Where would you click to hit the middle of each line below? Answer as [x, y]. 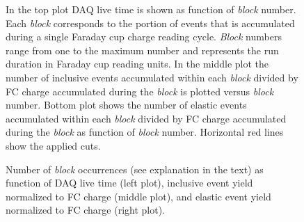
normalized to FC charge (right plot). [85, 210]
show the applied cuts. [53, 145]
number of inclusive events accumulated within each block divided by [152, 77]
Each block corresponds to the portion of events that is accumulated [150, 23]
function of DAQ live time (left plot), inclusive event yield [129, 183]
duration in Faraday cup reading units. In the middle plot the [137, 64]
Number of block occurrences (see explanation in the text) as [135, 169]
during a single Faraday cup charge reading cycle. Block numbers [144, 37]
